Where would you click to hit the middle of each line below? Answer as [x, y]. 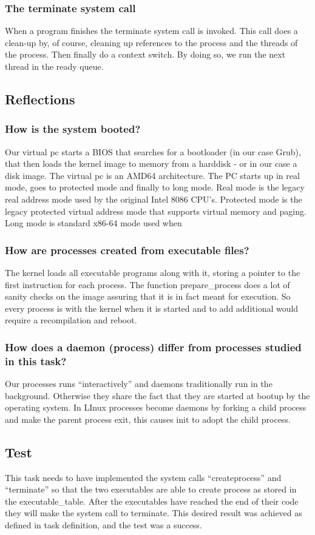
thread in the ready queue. [54, 66]
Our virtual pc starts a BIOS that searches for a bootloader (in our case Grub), [153, 151]
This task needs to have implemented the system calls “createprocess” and [143, 477]
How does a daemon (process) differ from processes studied [153, 347]
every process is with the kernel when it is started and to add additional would [152, 308]
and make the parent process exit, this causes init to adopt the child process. [148, 419]
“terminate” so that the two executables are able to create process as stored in [151, 489]
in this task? [36, 361]
